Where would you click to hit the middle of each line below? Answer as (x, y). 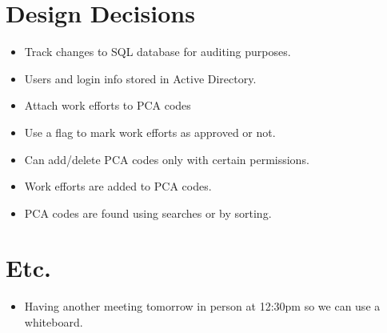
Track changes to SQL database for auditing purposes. (158, 52)
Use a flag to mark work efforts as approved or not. (150, 132)
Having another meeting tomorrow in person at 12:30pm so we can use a (202, 306)
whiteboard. (54, 322)
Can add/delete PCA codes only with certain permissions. (167, 159)
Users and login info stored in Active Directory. (140, 78)
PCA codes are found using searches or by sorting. (148, 213)
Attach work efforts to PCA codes (108, 105)
